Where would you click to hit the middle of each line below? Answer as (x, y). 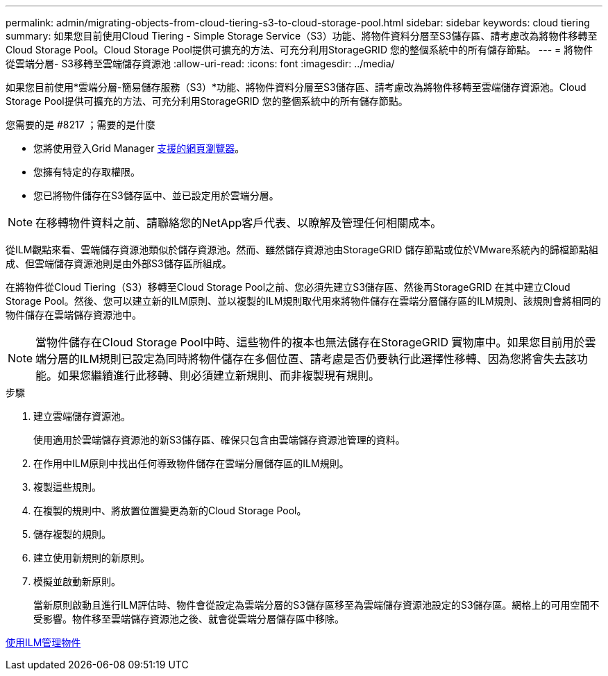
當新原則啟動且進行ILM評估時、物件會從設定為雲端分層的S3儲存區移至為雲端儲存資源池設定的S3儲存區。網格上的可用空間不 (316, 605)
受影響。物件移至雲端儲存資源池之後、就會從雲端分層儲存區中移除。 (189, 619)
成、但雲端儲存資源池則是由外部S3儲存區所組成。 (119, 263)
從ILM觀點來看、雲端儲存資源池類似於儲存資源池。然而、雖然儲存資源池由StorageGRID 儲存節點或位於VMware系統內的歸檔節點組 (302, 250)
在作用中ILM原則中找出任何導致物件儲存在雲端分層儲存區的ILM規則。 (191, 463)
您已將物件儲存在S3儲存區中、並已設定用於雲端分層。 (156, 195)
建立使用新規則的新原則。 (92, 558)
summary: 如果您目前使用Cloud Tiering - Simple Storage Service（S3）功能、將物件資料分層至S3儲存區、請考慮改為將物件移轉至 (302, 36)
